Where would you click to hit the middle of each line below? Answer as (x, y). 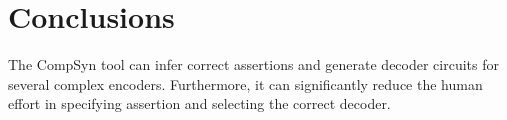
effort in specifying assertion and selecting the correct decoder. (199, 103)
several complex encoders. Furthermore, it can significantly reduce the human (245, 83)
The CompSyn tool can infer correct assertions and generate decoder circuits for (253, 64)
